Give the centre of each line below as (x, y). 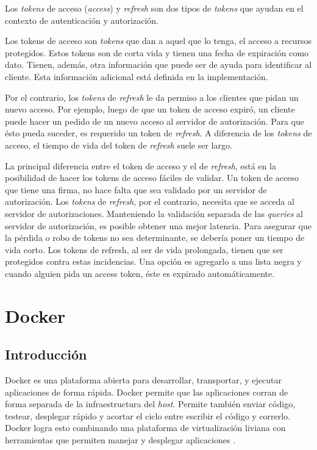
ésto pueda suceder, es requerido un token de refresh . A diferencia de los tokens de (158, 133)
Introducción (46, 354)
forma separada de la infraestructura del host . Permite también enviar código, (150, 404)
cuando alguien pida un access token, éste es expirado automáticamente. (140, 273)
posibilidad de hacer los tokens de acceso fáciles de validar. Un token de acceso (152, 178)
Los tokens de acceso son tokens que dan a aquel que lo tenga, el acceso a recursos (158, 41)
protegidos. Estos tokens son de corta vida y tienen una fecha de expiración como (157, 52)
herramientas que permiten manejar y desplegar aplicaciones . (120, 440)
